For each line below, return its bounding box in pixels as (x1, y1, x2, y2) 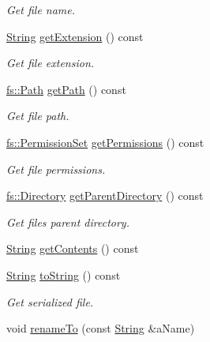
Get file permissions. (6, 160, 106, 177)
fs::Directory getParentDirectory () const (6, 187, 204, 204)
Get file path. (6, 107, 69, 124)
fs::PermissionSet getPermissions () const (6, 133, 204, 150)
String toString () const (6, 266, 121, 283)
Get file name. (6, 2, 76, 17)
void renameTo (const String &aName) (6, 320, 195, 336)
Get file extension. (6, 54, 95, 71)
